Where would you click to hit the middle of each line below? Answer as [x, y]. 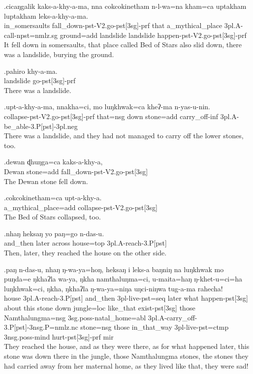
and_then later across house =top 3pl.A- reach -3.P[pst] [85, 243]
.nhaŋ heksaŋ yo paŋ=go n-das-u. [54, 233]
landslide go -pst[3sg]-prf [40, 80]
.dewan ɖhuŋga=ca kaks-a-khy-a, [53, 162]
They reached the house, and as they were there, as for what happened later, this [127, 346]
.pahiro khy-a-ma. [31, 71]
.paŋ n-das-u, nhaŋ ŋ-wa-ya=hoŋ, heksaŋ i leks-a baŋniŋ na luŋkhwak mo [114, 269]
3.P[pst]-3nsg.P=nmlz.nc [41, 327]
